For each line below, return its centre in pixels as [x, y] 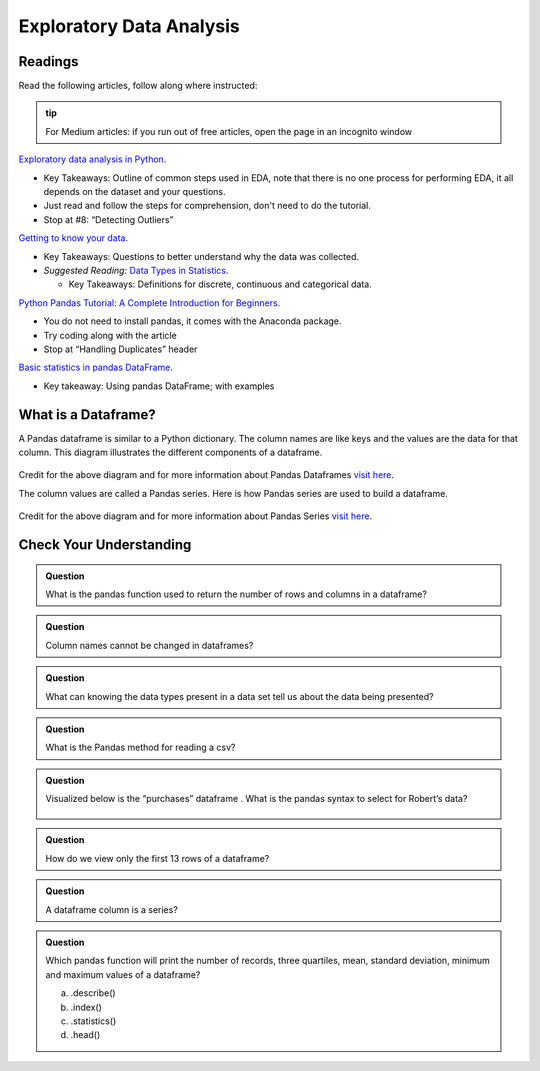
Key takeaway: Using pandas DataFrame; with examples [159, 386]
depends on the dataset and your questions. [134, 192]
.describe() [93, 993]
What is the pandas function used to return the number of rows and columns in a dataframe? [236, 594]
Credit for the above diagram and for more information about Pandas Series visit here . [195, 516]
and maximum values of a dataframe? [123, 974]
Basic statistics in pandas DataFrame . [96, 367]
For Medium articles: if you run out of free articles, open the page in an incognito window [229, 131]
